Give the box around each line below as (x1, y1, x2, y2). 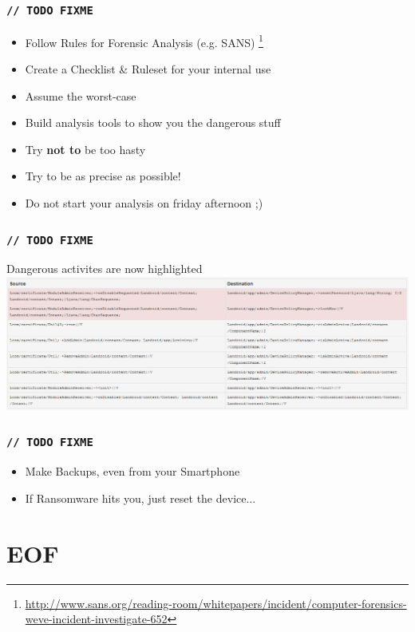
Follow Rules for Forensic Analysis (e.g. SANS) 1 (25, 31, 263, 50)
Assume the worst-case (25, 87, 136, 104)
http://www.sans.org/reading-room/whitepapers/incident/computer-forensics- (25, 594, 407, 611)
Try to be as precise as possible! (25, 168, 181, 184)
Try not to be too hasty (25, 140, 146, 157)
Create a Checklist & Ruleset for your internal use (25, 61, 271, 77)
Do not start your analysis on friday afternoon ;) (25, 195, 263, 211)
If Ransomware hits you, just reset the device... (25, 489, 256, 506)
